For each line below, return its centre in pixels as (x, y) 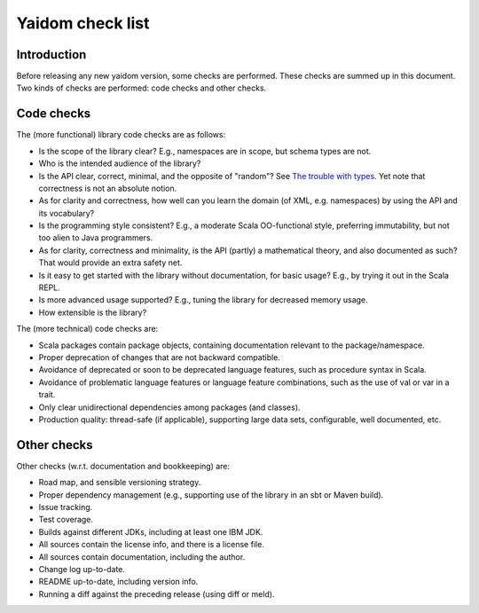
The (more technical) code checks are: (87, 329)
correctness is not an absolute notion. (108, 188)
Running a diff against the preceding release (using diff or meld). (157, 593)
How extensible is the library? (93, 312)
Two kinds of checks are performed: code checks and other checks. (141, 88)
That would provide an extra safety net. (110, 263)
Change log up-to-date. (82, 569)
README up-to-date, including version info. (118, 582)
